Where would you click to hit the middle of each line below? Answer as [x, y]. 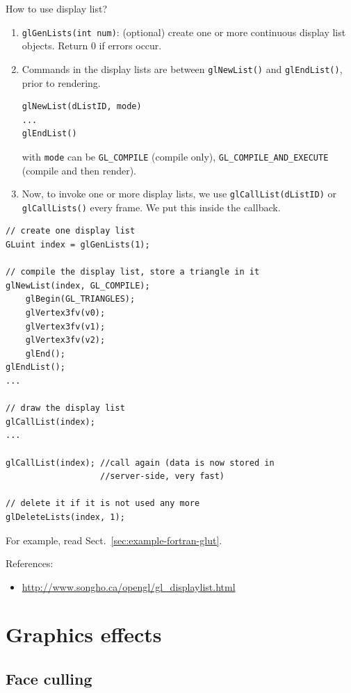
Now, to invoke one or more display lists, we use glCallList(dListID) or [179, 194]
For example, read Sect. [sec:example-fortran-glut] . [114, 540]
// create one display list [71, 231]
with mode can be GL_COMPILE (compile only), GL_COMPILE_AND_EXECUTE [175, 156]
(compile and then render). [79, 170]
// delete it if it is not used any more [103, 504]
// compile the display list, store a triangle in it [133, 272]
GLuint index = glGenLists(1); [78, 245]
